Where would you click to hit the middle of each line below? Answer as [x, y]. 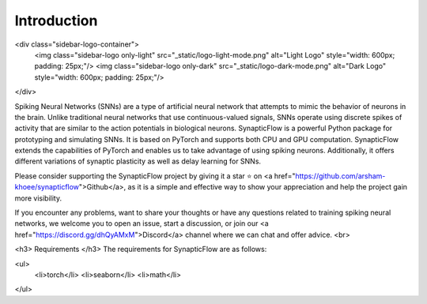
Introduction [56, 21]
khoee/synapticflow [47, 187]
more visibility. [38, 198]
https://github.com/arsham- [340, 176]
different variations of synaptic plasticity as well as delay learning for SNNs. [138, 161]
